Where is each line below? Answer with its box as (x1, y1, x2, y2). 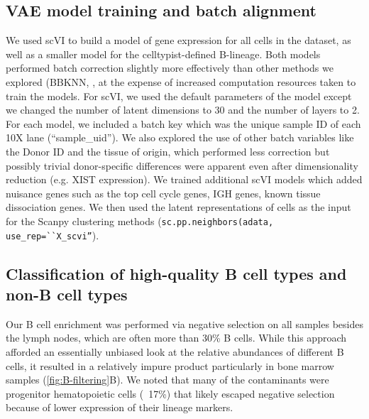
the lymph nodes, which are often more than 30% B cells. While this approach (6, 330, 347, 345)
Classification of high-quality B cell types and (6, 262, 347, 284)
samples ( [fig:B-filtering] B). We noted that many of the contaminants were (6, 372, 329, 387)
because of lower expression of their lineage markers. (6, 400, 233, 415)
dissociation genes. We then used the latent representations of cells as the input (6, 200, 351, 214)
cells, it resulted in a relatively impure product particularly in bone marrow (6, 358, 334, 373)
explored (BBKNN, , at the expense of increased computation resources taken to (6, 74, 356, 89)
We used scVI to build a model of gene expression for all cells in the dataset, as (6, 33, 351, 48)
